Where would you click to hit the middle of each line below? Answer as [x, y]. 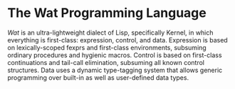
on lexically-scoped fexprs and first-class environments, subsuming [107, 47]
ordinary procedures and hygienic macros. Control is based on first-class [115, 55]
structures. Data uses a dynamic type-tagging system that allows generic [115, 70]
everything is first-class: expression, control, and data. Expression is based [117, 40]
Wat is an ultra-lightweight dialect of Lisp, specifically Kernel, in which [110, 32]
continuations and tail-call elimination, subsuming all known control [106, 62]
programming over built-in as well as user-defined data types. [98, 77]
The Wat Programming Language [107, 13]
